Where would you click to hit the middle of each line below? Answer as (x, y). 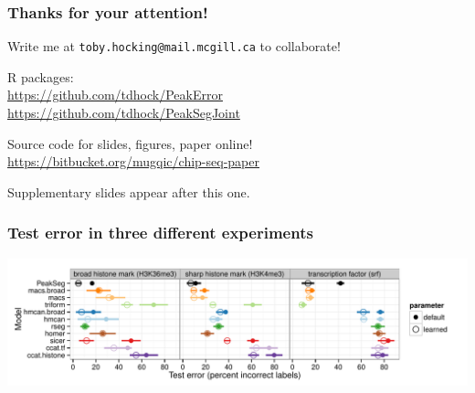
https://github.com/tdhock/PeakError (115, 95)
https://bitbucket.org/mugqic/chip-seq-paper (133, 161)
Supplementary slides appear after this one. (129, 191)
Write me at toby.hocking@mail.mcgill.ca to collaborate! (174, 46)
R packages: (41, 76)
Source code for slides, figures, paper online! (130, 143)
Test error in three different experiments (160, 233)
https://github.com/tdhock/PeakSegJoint (124, 113)
